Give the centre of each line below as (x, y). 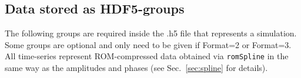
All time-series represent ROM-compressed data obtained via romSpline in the (147, 56)
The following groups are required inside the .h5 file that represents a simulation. (151, 33)
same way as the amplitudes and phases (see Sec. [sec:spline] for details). (136, 68)
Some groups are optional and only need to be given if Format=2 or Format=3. (148, 44)
